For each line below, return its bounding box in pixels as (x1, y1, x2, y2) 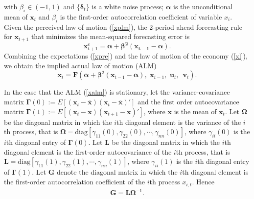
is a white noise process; (92, 1, 164, 11)
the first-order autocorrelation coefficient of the (4, 177, 145, 187)
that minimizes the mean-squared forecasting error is (31, 31, 190, 41)
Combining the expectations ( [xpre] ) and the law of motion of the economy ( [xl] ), (4, 51, 248, 61)
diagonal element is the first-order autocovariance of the (4, 146, 172, 157)
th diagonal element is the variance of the (116, 117, 241, 127)
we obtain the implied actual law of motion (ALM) (4, 60, 157, 70)
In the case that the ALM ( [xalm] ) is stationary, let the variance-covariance (4, 87, 230, 97)
